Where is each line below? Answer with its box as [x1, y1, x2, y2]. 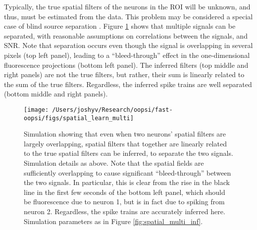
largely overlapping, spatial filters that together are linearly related [24, 138, 227, 148]
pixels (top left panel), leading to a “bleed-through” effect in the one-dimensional [4, 49, 250, 60]
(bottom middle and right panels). [4, 89, 108, 99]
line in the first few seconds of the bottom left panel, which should [24, 186, 225, 197]
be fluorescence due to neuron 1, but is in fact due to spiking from [24, 196, 225, 207]
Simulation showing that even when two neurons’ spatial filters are [24, 129, 226, 139]
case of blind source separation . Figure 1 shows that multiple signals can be [4, 21, 236, 31]
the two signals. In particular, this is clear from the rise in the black [24, 177, 230, 187]
